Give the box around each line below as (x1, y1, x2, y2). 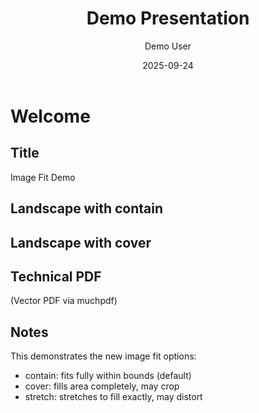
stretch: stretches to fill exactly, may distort (24, 391, 203, 403)
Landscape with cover (10, 234, 152, 251)
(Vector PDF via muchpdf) (10, 295, 118, 307)
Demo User (144, 40, 192, 52)
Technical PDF (10, 268, 102, 285)
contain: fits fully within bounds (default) (24, 370, 192, 382)
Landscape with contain (10, 200, 164, 217)
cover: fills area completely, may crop (24, 380, 180, 392)
